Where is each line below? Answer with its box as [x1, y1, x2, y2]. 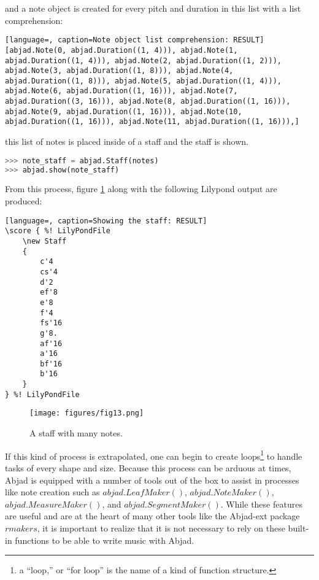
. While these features [220, 497, 302, 510]
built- [288, 521, 309, 534]
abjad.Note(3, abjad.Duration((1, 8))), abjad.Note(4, [5, 66, 234, 75]
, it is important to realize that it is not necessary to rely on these [37, 521, 285, 534]
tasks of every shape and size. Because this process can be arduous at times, [5, 461, 291, 474]
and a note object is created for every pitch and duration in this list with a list [5, 2, 301, 14]
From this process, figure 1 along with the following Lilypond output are [5, 182, 277, 195]
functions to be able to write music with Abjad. [15, 533, 194, 546]
